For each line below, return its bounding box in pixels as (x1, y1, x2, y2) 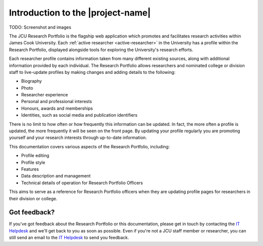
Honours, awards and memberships (21, 105, 93, 111)
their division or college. (9, 195, 57, 201)
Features (21, 166, 39, 172)
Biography (21, 78, 42, 84)
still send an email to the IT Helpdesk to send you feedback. (9, 235, 129, 241)
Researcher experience (21, 92, 68, 98)
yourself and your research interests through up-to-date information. (9, 135, 147, 141)
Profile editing (21, 153, 50, 158)
